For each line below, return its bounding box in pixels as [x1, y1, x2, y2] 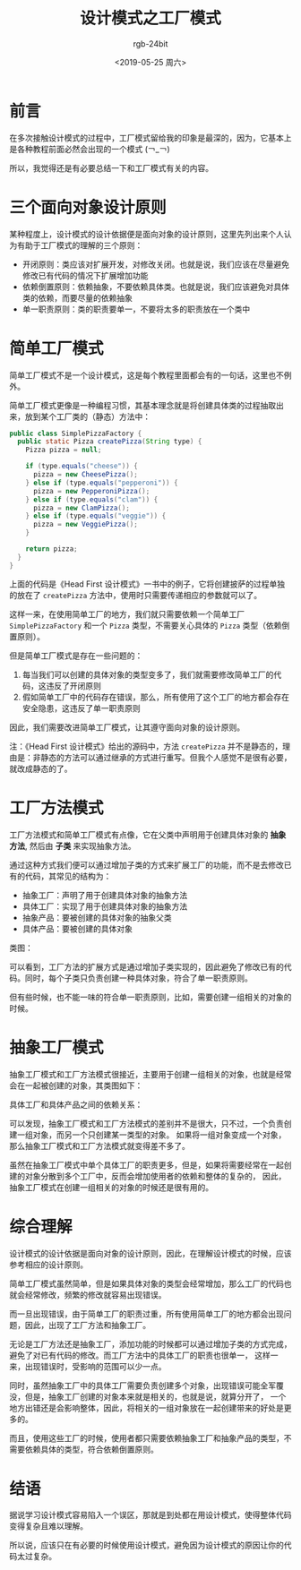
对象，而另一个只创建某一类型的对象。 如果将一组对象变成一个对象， [32, 1129, 287, 1140]
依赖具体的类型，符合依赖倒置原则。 [24, 1444, 159, 1454]
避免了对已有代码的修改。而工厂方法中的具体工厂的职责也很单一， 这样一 [9, 1350, 279, 1360]
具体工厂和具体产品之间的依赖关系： [9, 1099, 143, 1110]
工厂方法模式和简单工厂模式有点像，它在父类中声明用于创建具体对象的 [9, 829, 269, 840]
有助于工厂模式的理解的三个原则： [16, 239, 143, 251]
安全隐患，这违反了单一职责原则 [21, 702, 141, 713]
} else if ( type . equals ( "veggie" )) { [25, 511, 167, 520]
